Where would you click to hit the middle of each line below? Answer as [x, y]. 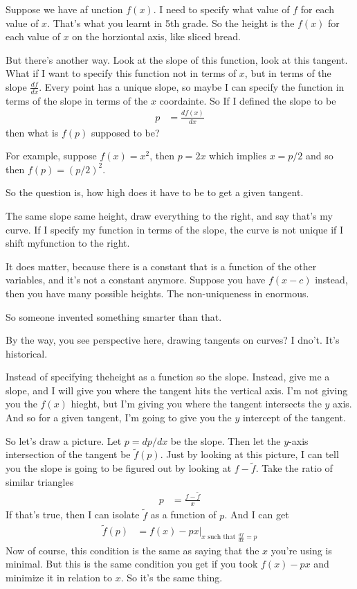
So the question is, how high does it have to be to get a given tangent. [155, 192]
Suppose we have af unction [64, 9]
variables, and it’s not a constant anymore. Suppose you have [136, 280]
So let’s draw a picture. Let [64, 440]
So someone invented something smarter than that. [114, 316]
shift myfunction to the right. [68, 243]
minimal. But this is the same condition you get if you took [132, 564]
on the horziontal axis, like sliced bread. [156, 36]
